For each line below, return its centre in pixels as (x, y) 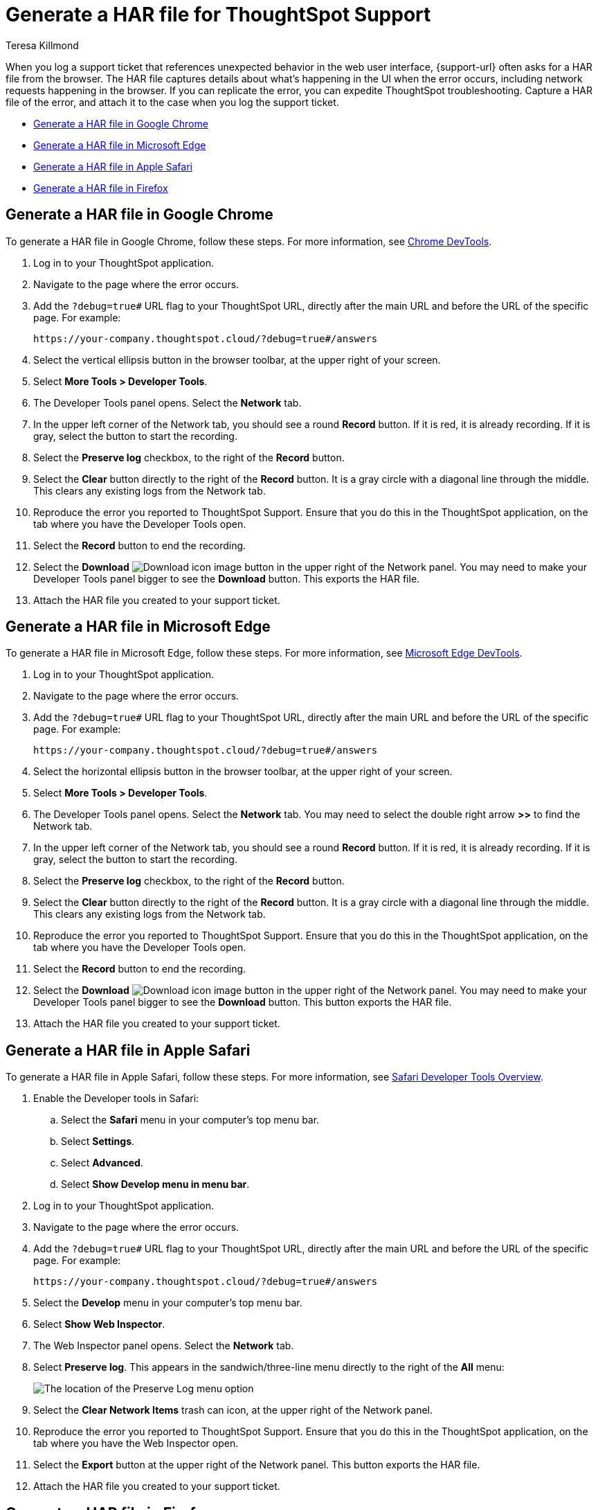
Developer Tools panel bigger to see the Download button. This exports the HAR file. (227, 578)
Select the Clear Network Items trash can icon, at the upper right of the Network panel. (233, 1410)
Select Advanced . (102, 1163)
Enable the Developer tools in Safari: (116, 1099)
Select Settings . (98, 1142)
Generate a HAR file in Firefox (101, 188)
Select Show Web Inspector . (99, 1324)
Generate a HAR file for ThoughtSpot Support (218, 15)
